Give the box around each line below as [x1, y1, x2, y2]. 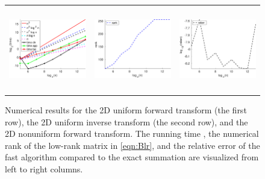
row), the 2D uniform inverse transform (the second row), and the [5, 115, 248, 128]
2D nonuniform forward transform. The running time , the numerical [5, 127, 259, 140]
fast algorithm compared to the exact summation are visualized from [5, 151, 259, 163]
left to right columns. [5, 163, 83, 175]
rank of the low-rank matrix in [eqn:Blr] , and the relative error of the [5, 139, 260, 151]
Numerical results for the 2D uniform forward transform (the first [5, 104, 247, 116]
